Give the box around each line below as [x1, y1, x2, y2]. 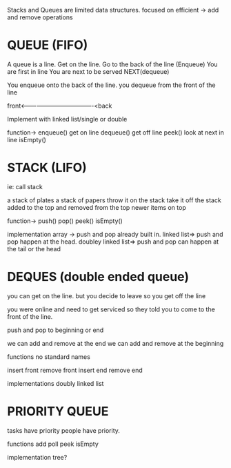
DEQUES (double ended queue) [7, 269, 190, 285]
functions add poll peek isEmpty [7, 440, 99, 448]
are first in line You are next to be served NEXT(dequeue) [7, 67, 170, 75]
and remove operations [7, 13, 74, 21]
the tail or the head [7, 244, 61, 253]
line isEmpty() [7, 135, 47, 144]
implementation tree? [7, 453, 68, 461]
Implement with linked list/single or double [7, 115, 128, 123]
